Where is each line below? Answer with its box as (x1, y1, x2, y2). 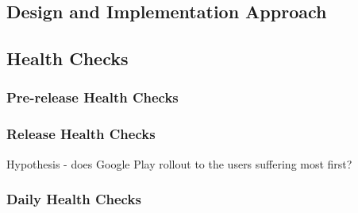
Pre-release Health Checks (6, 87, 179, 107)
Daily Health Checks (6, 189, 141, 209)
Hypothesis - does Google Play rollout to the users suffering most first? (6, 155, 352, 172)
